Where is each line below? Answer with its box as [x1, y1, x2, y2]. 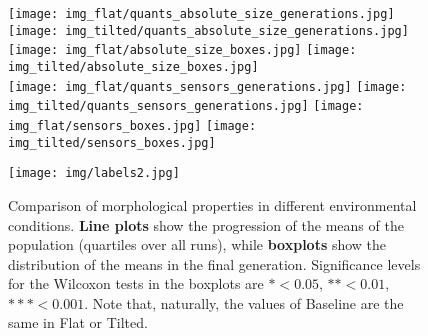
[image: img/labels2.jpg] [8, 166, 180, 181]
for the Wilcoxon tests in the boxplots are [8, 273, 264, 294]
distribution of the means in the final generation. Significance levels [8, 253, 421, 274]
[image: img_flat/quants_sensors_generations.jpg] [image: [8, 79, 407, 94]
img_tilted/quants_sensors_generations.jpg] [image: [8, 99, 364, 114]
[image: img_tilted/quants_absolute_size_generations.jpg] [8, 23, 409, 38]
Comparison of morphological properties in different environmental [8, 194, 417, 215]
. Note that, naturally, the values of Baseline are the [84, 292, 404, 313]
